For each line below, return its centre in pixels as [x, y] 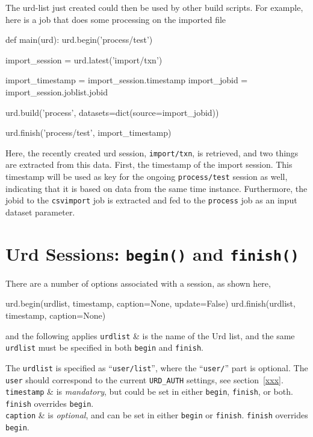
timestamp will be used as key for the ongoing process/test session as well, [147, 176]
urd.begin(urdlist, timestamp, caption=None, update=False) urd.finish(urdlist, [150, 303]
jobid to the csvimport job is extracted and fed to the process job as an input [151, 200]
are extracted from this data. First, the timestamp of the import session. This [149, 164]
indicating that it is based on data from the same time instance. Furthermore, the [156, 188]
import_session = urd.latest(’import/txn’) [84, 59]
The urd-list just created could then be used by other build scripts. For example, [154, 7]
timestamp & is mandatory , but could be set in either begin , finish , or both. [149, 391]
